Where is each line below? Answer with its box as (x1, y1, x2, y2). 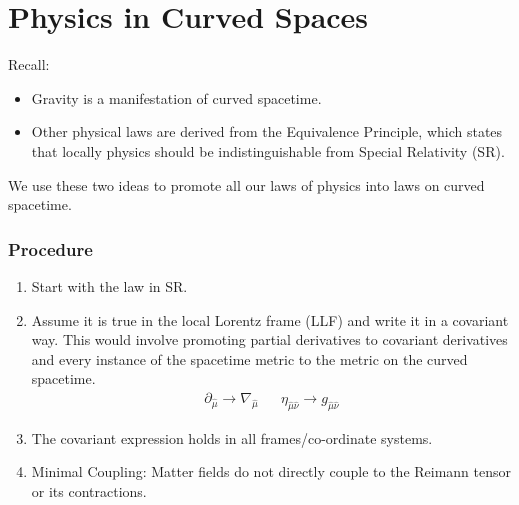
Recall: (8, 54, 50, 75)
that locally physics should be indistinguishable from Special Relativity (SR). (31, 140, 505, 161)
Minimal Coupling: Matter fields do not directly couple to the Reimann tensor (31, 461, 512, 482)
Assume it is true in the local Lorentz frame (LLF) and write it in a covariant (31, 309, 509, 330)
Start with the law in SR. (31, 275, 188, 296)
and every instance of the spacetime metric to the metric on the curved (31, 348, 468, 369)
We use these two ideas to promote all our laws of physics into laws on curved (8, 174, 485, 195)
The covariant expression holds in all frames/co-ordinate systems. (31, 427, 433, 448)
